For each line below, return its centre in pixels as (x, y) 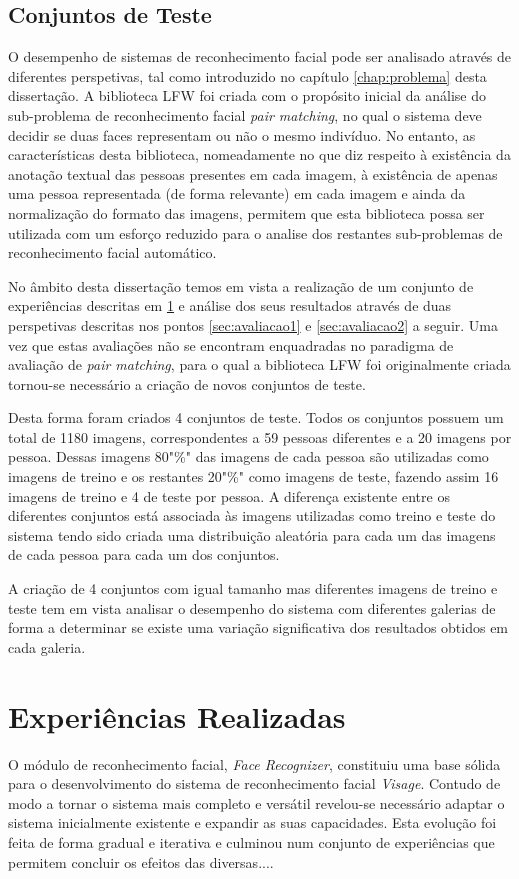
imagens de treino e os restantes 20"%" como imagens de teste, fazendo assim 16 (253, 476)
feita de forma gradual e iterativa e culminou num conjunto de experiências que (251, 841)
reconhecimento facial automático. (112, 252)
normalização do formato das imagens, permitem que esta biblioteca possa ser (246, 212)
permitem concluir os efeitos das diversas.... (141, 861)
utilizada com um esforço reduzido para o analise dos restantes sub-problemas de (255, 232)
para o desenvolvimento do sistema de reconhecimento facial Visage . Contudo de (254, 783)
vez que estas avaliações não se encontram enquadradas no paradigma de (231, 344)
